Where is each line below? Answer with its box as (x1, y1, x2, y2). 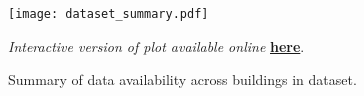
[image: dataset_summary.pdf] (8, 7, 209, 21)
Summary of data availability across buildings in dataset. (8, 69, 357, 90)
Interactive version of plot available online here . (8, 35, 305, 56)
